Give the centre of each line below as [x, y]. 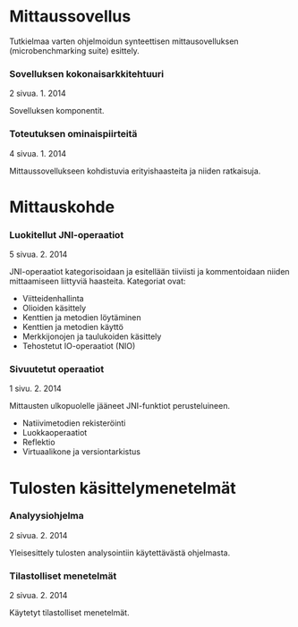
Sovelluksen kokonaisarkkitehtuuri [86, 73]
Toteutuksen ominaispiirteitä [73, 134]
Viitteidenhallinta [53, 299]
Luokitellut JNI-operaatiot [67, 234]
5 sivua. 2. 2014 [38, 254]
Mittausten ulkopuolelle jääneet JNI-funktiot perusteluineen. [120, 406]
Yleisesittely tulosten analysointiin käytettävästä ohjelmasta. [120, 553]
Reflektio [38, 442]
